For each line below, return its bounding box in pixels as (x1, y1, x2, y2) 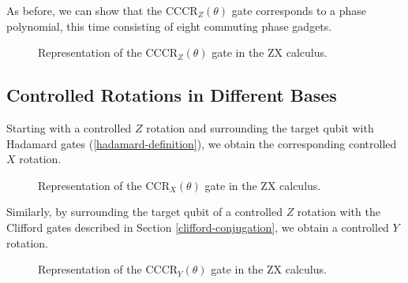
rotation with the (297, 203, 380, 220)
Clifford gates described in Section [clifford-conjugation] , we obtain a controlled (6, 218, 389, 235)
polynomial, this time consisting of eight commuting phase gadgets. (6, 17, 332, 34)
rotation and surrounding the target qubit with (146, 119, 374, 136)
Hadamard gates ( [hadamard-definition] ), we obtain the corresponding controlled (6, 135, 397, 151)
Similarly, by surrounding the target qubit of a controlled (6, 203, 283, 220)
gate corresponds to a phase (231, 2, 367, 18)
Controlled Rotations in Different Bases (6, 83, 337, 107)
